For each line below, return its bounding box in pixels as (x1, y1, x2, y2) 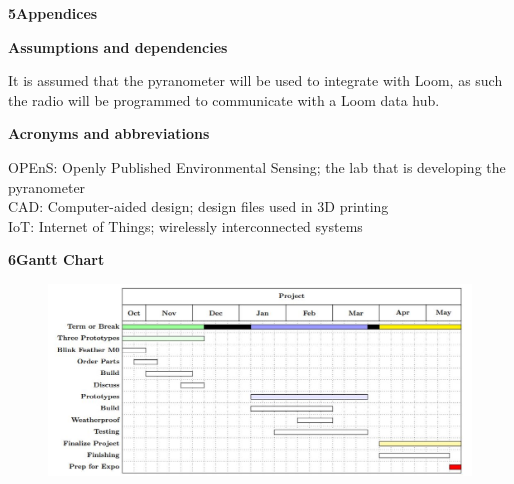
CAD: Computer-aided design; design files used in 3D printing (8, 196, 389, 217)
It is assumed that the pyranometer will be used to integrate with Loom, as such (8, 70, 503, 91)
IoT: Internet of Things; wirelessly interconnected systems (8, 215, 363, 236)
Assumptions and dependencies (8, 36, 228, 57)
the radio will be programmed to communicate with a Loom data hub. (8, 89, 440, 110)
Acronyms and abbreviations (8, 123, 210, 144)
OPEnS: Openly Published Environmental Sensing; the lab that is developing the (8, 156, 506, 177)
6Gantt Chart (8, 249, 105, 270)
